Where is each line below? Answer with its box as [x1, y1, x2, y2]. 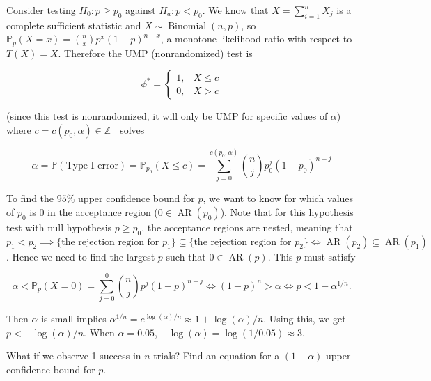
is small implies [41, 311, 107, 326]
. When [84, 325, 115, 339]
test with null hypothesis [6, 219, 112, 234]
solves [120, 123, 145, 137]
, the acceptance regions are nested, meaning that [141, 219, 353, 234]
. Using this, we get [263, 311, 346, 326]
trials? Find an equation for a [153, 348, 280, 363]
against [125, 3, 156, 17]
